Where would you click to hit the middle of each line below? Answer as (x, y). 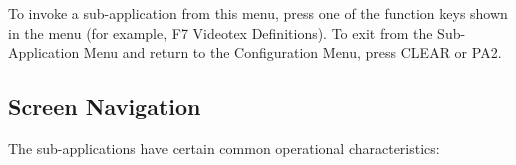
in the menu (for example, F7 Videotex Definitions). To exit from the (220, 32)
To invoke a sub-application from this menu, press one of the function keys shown (258, 13)
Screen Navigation (104, 106)
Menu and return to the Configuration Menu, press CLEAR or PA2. (292, 52)
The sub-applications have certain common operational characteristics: (224, 147)
